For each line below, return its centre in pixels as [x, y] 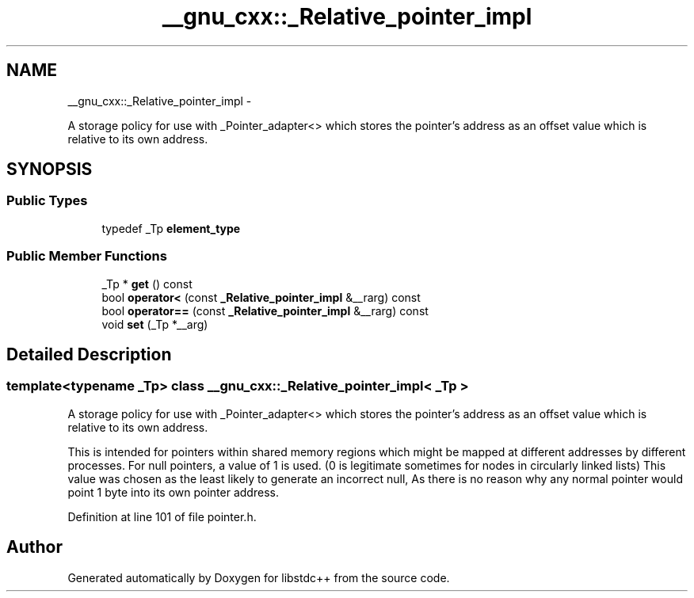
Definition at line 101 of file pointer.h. [162, 516]
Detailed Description [89, 354]
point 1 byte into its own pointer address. [173, 492]
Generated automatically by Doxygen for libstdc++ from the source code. [259, 577]
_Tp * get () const [147, 284]
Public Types [47, 201]
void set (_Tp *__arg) [155, 324]
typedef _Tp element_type [171, 228]
